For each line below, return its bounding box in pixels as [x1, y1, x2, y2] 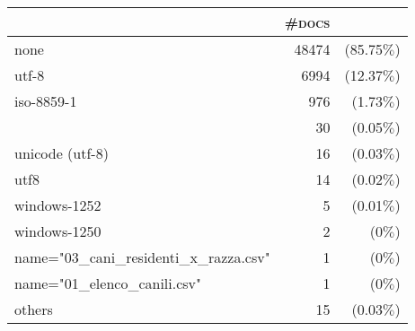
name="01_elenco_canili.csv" [14, 273, 202, 293]
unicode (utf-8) [14, 143, 109, 163]
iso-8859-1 [14, 91, 77, 111]
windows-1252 [14, 195, 102, 215]
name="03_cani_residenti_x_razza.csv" [14, 247, 270, 267]
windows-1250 [14, 221, 102, 241]
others [14, 299, 53, 319]
